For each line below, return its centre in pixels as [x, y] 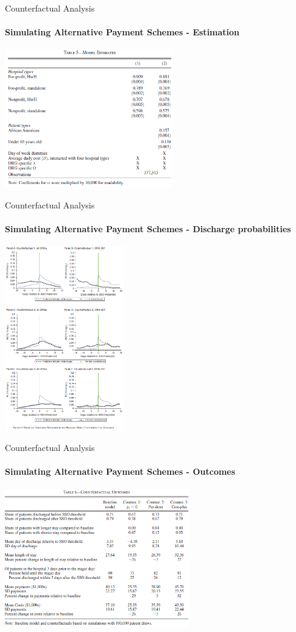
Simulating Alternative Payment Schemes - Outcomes [120, 471]
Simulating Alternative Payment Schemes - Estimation [122, 32]
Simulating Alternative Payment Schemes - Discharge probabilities [148, 228]
